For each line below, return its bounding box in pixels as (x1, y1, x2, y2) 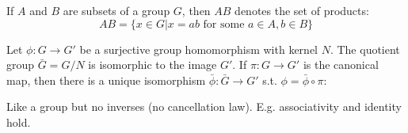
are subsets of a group (63, 2, 170, 18)
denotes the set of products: (235, 2, 369, 18)
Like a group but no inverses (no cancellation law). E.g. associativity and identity (6, 98, 402, 115)
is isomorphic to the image (88, 56, 217, 73)
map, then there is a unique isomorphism (6, 71, 206, 88)
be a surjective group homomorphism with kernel (79, 40, 318, 57)
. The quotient (330, 40, 400, 57)
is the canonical (303, 56, 379, 73)
